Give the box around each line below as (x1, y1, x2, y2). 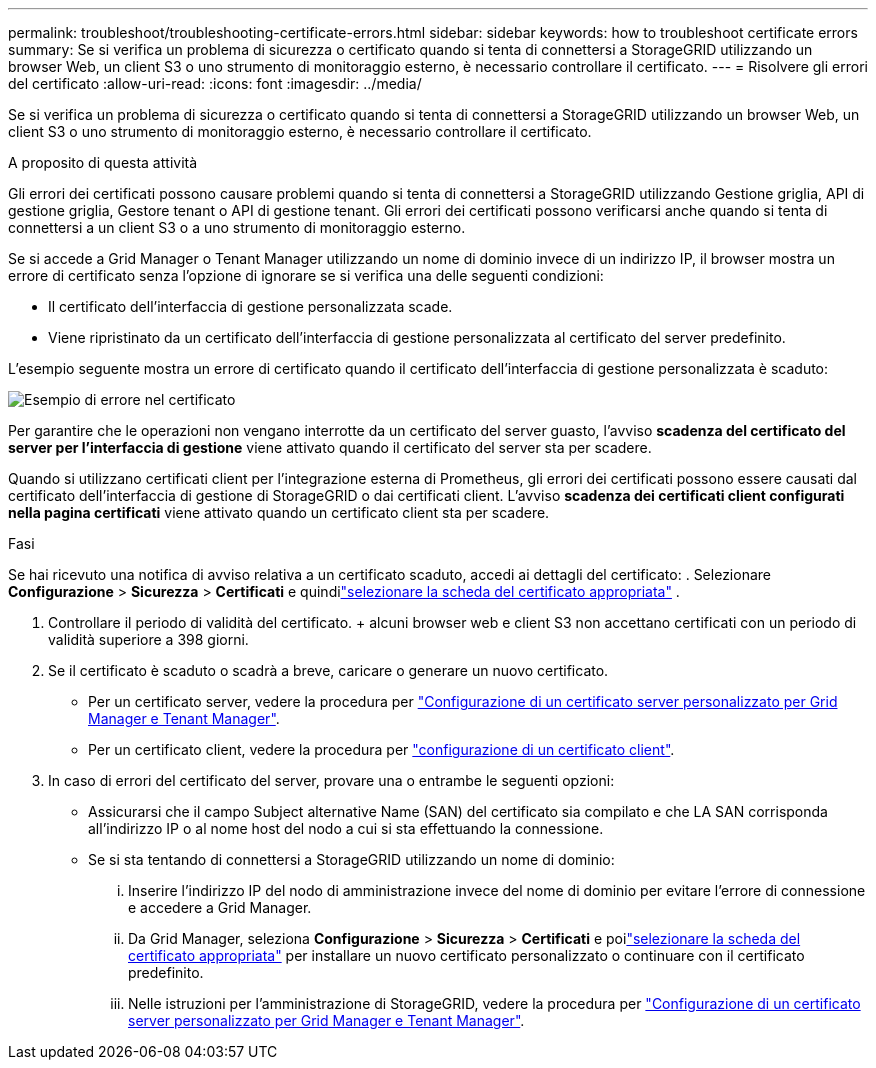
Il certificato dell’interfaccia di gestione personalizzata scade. (48, 298, 453, 315)
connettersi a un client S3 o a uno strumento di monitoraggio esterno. (8, 219, 466, 236)
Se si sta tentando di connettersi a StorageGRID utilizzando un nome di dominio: (88, 851, 615, 868)
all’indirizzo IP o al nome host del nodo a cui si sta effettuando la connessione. (88, 820, 604, 837)
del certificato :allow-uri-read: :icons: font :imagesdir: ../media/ (8, 75, 422, 92)
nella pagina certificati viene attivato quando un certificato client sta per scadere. (8, 504, 550, 521)
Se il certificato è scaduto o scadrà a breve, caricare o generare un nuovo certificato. (48, 662, 609, 679)
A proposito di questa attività (8, 154, 198, 171)
